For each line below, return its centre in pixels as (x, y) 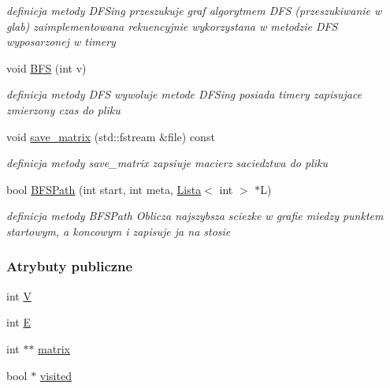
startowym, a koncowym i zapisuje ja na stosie (119, 231)
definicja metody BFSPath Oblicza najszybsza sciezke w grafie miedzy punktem (195, 216)
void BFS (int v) (46, 67)
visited (56, 375)
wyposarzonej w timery (61, 41)
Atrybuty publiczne (70, 266)
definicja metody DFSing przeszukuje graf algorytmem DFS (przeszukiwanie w (194, 10)
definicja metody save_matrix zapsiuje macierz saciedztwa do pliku (167, 163)
